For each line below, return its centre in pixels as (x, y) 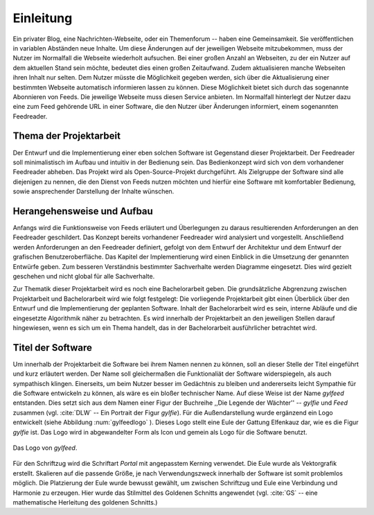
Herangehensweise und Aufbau (83, 211)
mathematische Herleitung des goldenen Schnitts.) (85, 502)
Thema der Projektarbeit (67, 136)
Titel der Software (53, 348)
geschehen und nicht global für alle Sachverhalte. (84, 276)
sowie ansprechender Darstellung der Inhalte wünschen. (93, 191)
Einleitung (43, 18)
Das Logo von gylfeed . (45, 448)
